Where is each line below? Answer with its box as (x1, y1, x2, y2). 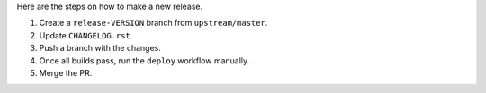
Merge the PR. (39, 67, 93, 78)
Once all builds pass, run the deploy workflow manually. (39, 55, 250, 66)
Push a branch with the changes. (39, 43, 161, 54)
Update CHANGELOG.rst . (39, 30, 133, 40)
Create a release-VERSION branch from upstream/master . (39, 18, 268, 29)
